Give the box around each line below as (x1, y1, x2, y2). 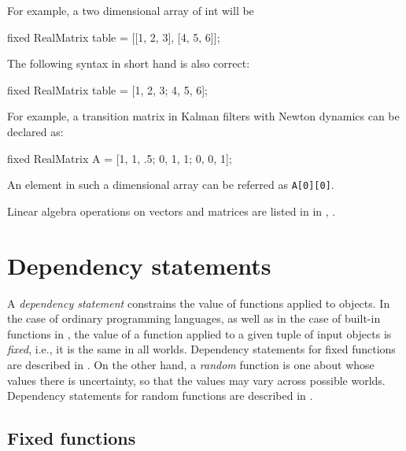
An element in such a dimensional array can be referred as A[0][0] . (7, 176, 334, 193)
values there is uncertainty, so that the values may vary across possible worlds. (7, 372, 386, 388)
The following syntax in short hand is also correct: (7, 55, 250, 72)
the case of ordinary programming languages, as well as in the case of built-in (7, 310, 381, 327)
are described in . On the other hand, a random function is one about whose (7, 356, 375, 372)
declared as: (7, 123, 64, 139)
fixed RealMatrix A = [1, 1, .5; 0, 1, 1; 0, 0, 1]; (7, 150, 232, 166)
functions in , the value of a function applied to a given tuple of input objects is (7, 325, 392, 342)
